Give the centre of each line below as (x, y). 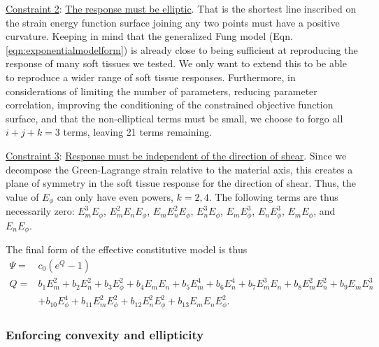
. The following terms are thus (273, 196)
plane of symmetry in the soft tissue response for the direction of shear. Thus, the (181, 183)
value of (22, 196)
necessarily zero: (40, 211)
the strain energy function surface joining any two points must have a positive (173, 22)
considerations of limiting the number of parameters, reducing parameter (162, 91)
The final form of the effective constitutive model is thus (127, 249)
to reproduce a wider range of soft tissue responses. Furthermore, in (151, 77)
